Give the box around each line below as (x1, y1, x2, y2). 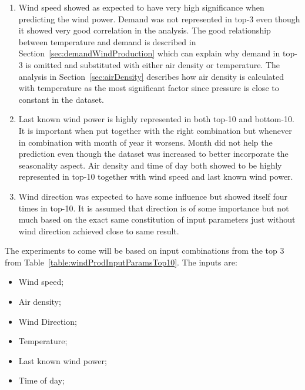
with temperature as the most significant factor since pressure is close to (18, 82, 279, 94)
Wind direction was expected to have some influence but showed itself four (18, 190, 288, 202)
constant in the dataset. (18, 93, 105, 105)
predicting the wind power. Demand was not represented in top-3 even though (18, 12, 300, 25)
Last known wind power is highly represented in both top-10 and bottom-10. (18, 113, 294, 125)
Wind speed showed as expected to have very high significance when (18, 1, 264, 13)
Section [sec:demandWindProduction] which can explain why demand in (18, 47, 280, 59)
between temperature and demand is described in (18, 35, 196, 48)
